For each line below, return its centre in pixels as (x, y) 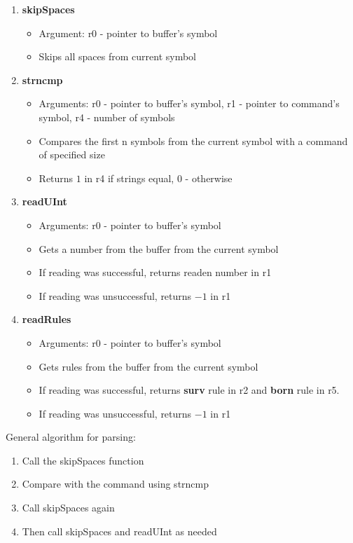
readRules (47, 319)
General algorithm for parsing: (71, 437)
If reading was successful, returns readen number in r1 (155, 272)
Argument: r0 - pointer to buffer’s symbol (128, 33)
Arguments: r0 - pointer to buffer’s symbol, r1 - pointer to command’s (189, 103)
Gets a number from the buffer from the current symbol (159, 248)
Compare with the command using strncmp (116, 484)
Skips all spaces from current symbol (118, 56)
